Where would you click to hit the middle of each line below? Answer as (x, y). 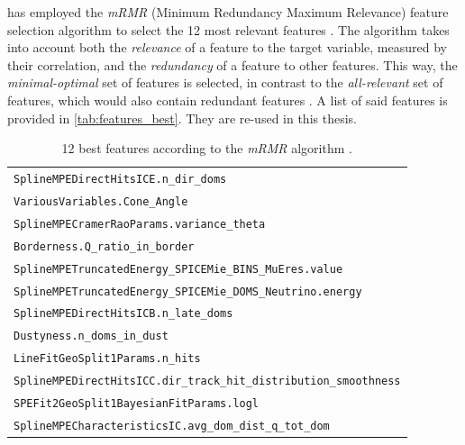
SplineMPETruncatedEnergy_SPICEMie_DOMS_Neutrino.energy (188, 291)
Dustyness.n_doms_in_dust (91, 336)
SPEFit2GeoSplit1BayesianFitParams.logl (137, 404)
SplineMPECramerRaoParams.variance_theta (140, 224)
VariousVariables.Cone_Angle (101, 201)
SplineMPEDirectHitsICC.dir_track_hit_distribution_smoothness (207, 381)
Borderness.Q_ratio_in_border (104, 246)
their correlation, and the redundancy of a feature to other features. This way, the (232, 64)
